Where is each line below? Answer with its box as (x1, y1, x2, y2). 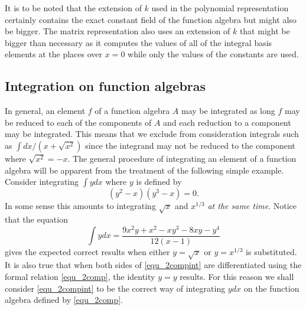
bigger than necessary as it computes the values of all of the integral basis (5, 36, 272, 48)
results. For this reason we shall (180, 270, 294, 282)
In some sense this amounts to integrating (5, 200, 156, 212)
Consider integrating (5, 175, 79, 188)
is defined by (136, 175, 182, 188)
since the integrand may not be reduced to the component (85, 139, 295, 151)
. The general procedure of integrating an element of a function (67, 152, 297, 164)
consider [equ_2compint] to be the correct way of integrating (5, 282, 226, 294)
